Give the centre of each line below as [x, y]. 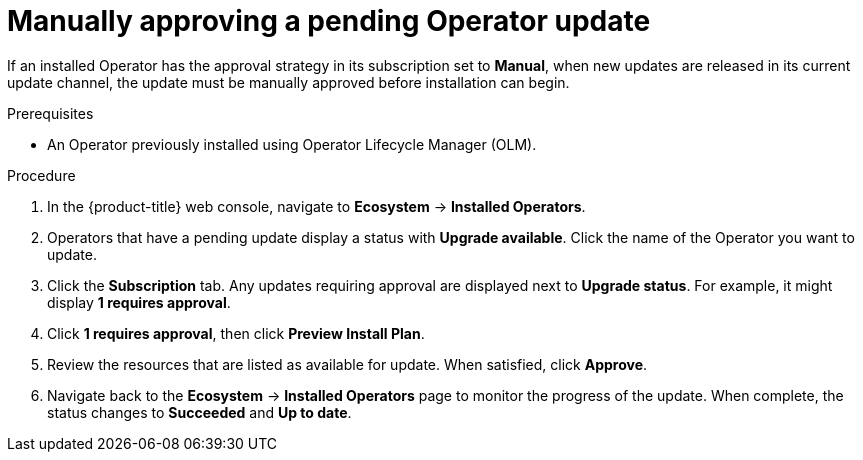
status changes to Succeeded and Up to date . [199, 412]
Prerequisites [50, 113]
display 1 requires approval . [139, 302]
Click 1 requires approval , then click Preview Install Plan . [236, 333]
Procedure [41, 175]
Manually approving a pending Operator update [329, 21]
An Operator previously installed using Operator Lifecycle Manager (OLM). [292, 144]
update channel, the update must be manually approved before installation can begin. [288, 82]
